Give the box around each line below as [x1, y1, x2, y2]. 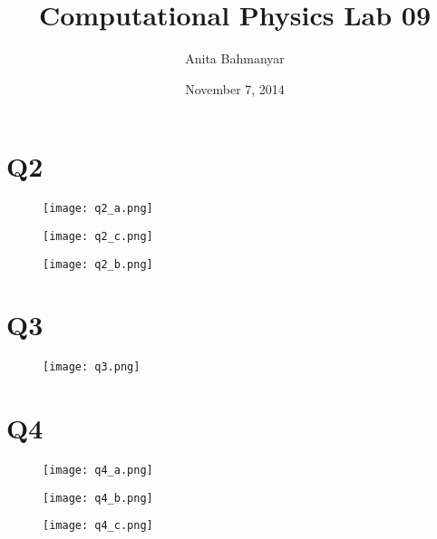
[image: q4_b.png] [43, 491, 153, 505]
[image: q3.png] [43, 361, 141, 374]
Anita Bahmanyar [185, 49, 285, 68]
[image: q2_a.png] [43, 202, 153, 216]
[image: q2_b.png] [43, 257, 153, 271]
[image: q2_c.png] [43, 229, 153, 243]
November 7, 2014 [185, 79, 285, 98]
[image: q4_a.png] [43, 464, 153, 477]
